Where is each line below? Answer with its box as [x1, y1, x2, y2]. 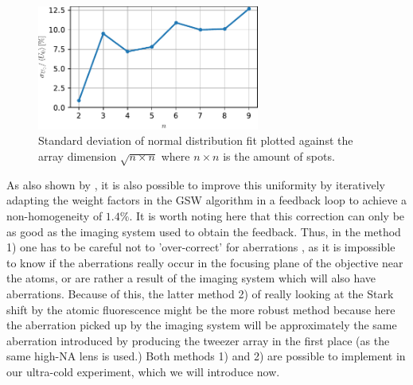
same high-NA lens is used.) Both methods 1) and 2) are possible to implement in [6, 348, 406, 364]
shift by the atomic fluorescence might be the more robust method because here [6, 301, 395, 317]
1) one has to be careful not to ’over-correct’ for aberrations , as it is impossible [6, 239, 395, 255]
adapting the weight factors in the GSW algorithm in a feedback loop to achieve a [6, 192, 407, 208]
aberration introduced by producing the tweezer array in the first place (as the [6, 332, 390, 348]
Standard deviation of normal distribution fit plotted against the [38, 132, 353, 149]
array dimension [38, 148, 117, 165]
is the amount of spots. [223, 148, 335, 165]
